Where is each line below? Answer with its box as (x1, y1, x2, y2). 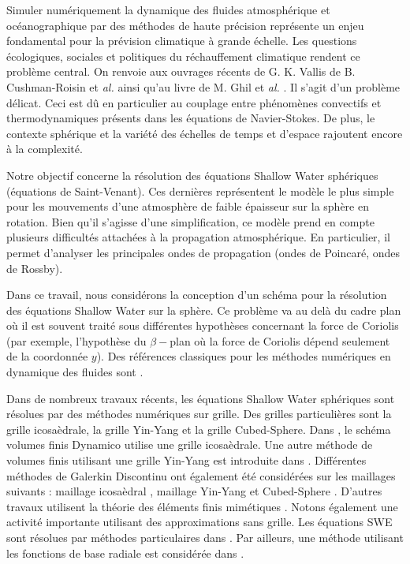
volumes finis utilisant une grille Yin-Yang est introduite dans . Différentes (6, 452, 367, 469)
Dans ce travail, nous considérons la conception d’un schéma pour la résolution (6, 286, 387, 303)
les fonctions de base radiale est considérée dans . (6, 544, 244, 561)
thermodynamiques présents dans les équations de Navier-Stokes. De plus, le (6, 110, 375, 126)
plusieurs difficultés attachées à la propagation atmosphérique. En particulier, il (6, 229, 390, 245)
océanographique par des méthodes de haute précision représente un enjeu (6, 17, 364, 33)
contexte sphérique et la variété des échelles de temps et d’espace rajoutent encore (6, 125, 403, 141)
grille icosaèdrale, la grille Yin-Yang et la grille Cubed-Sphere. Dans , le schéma (6, 420, 391, 437)
